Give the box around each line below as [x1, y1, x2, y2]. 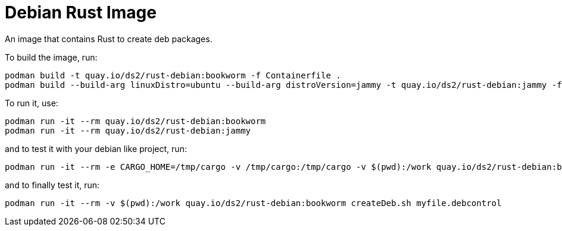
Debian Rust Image [5, 2, 157, 23]
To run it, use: [5, 97, 58, 108]
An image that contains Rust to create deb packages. [5, 33, 213, 44]
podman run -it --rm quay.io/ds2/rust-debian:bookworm [5, 116, 266, 126]
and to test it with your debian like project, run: [5, 143, 187, 154]
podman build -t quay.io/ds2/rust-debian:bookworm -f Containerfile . [5, 70, 341, 80]
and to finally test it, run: [5, 179, 100, 190]
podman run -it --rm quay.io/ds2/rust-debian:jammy [5, 125, 251, 135]
